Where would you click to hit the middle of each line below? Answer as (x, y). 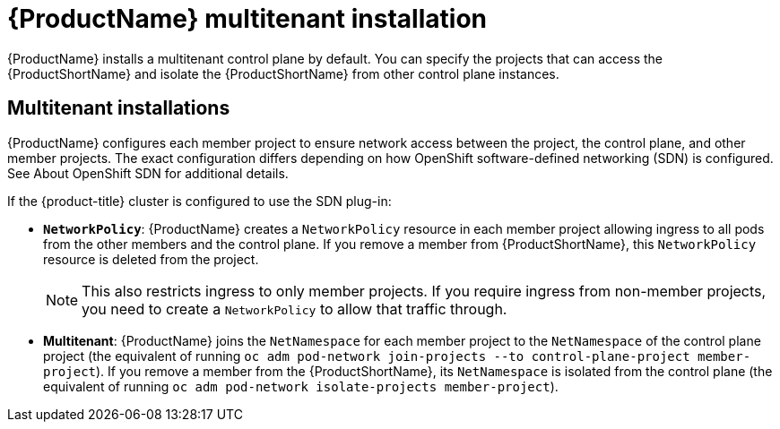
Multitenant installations (119, 108)
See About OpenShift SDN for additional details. (148, 173)
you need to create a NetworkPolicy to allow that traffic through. (295, 309)
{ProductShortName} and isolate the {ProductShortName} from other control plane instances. (283, 73)
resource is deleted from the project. (151, 259)
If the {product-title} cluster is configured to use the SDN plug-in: (199, 201)
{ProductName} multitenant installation (247, 19)
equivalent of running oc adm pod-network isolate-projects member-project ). (301, 386)
